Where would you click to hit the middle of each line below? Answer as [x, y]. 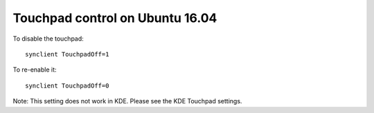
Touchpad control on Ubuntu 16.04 [115, 18]
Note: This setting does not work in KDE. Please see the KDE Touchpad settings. [127, 101]
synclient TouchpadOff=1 [67, 54]
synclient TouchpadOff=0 [67, 85]
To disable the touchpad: [48, 39]
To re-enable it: [35, 70]
